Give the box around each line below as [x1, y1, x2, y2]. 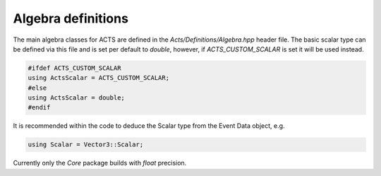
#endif [28, 103, 51, 112]
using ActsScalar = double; [28, 94, 125, 102]
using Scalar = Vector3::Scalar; [28, 141, 144, 148]
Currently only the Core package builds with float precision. [13, 159, 187, 168]
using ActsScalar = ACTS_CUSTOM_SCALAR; [28, 74, 169, 82]
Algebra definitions [13, 11, 128, 26]
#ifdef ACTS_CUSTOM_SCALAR [28, 64, 121, 72]
